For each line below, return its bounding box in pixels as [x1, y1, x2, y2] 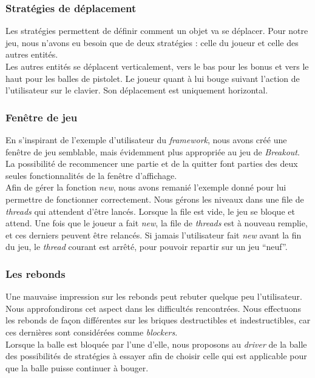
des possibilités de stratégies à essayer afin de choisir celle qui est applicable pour [5, 349, 307, 362]
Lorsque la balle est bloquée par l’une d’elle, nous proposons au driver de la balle [5, 337, 307, 350]
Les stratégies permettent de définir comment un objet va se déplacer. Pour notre [5, 24, 308, 37]
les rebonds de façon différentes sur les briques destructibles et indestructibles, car [5, 314, 311, 326]
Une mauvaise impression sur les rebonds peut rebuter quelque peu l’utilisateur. [5, 290, 302, 303]
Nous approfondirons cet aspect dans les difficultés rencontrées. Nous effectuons [5, 302, 301, 314]
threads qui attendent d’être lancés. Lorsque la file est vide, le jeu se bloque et [5, 204, 295, 217]
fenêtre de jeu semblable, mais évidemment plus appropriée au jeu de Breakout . [5, 145, 300, 158]
